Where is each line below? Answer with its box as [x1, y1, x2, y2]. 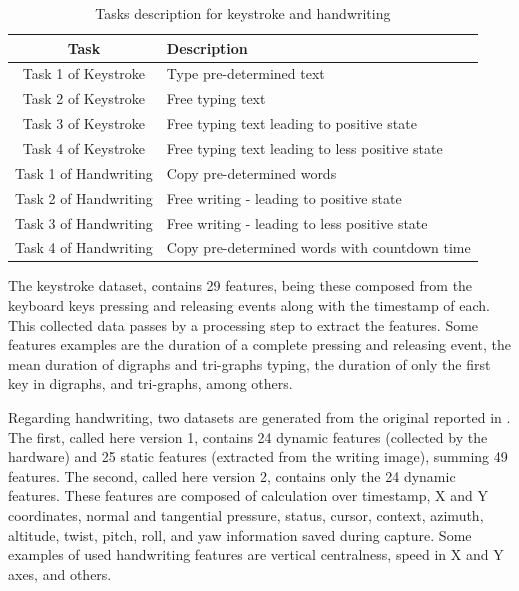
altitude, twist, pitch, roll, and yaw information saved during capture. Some [8, 524, 472, 545]
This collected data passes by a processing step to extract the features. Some [8, 314, 479, 335]
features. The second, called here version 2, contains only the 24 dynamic [8, 465, 456, 486]
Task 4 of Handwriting [15, 237, 153, 258]
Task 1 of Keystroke [22, 63, 146, 84]
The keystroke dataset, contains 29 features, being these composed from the [8, 275, 473, 296]
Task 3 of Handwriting [15, 212, 153, 233]
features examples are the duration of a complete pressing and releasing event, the [8, 334, 511, 355]
